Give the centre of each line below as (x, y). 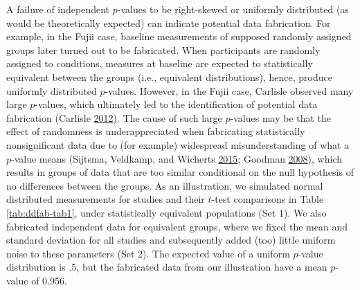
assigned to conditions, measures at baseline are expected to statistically (160, 63)
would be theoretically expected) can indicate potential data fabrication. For (169, 22)
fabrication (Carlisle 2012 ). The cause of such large (114, 117)
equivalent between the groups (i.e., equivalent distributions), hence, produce (169, 76)
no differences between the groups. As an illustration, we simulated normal (165, 185)
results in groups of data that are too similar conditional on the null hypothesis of (180, 172)
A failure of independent (58, 9)
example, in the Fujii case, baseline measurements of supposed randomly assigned (179, 36)
